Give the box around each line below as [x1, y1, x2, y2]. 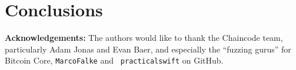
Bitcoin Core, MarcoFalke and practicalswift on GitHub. [5, 54, 224, 66]
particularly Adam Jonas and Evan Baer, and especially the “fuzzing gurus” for [5, 43, 291, 55]
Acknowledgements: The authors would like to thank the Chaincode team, [5, 32, 283, 44]
